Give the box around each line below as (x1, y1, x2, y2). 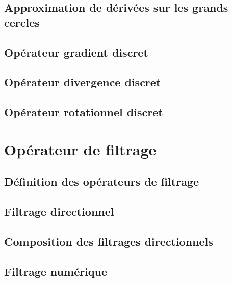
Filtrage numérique (4, 263, 108, 279)
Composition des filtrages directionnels (4, 233, 213, 249)
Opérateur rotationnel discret (4, 104, 163, 120)
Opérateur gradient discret (4, 44, 148, 60)
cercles (4, 14, 40, 30)
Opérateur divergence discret (4, 74, 161, 90)
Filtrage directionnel (4, 204, 114, 220)
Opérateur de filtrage (4, 139, 157, 160)
